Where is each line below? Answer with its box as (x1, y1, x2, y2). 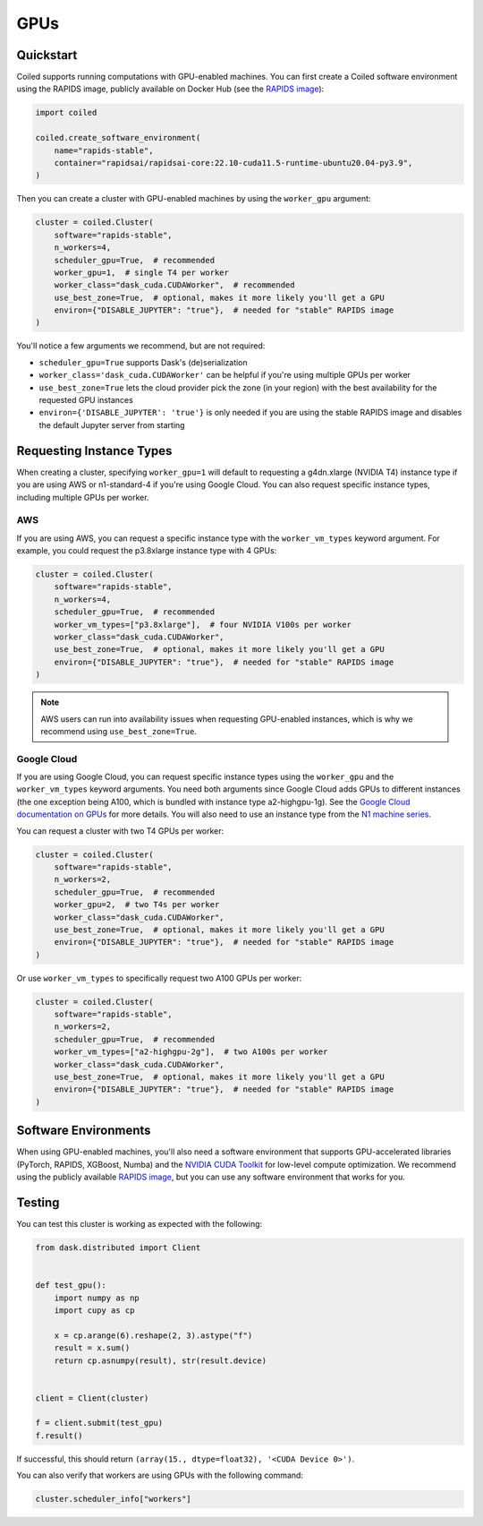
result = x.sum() (54, 1343, 131, 1353)
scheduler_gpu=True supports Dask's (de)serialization (38, 356, 248, 367)
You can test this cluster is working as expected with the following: (16, 1219, 263, 1229)
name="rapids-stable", (54, 145, 154, 156)
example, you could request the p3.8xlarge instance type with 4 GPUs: (16, 545, 277, 556)
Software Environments (16, 1123, 151, 1138)
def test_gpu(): (35, 1281, 107, 1290)
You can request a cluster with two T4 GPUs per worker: (16, 825, 225, 836)
